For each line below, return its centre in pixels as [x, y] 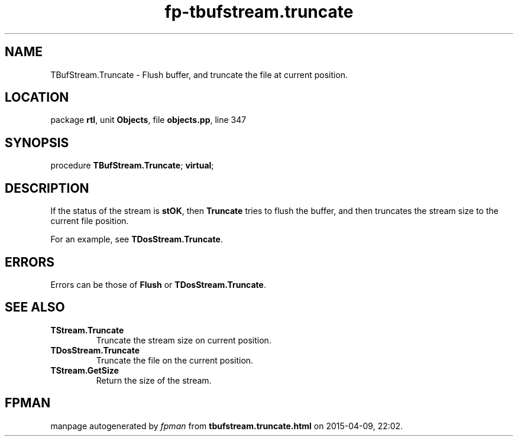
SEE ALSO [35, 307]
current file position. [90, 221]
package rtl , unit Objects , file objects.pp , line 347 [148, 120]
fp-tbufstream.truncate [259, 12]
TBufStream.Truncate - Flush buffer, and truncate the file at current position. [199, 74]
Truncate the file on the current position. [175, 360]
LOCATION [37, 98]
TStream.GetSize [85, 370]
